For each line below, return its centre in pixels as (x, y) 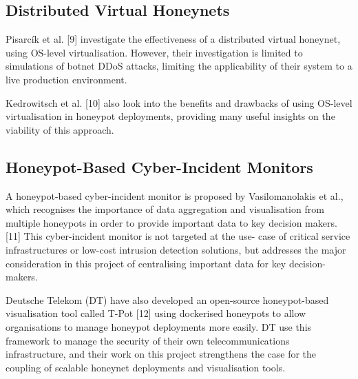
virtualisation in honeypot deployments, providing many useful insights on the (170, 116)
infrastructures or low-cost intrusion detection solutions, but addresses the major (176, 249)
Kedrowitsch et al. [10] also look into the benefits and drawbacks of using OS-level (179, 102)
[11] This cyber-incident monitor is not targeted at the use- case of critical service (178, 236)
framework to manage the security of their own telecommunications (148, 340)
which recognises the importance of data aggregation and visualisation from (165, 209)
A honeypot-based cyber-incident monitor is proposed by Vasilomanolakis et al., (175, 195)
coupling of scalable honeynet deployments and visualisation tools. (146, 367)
